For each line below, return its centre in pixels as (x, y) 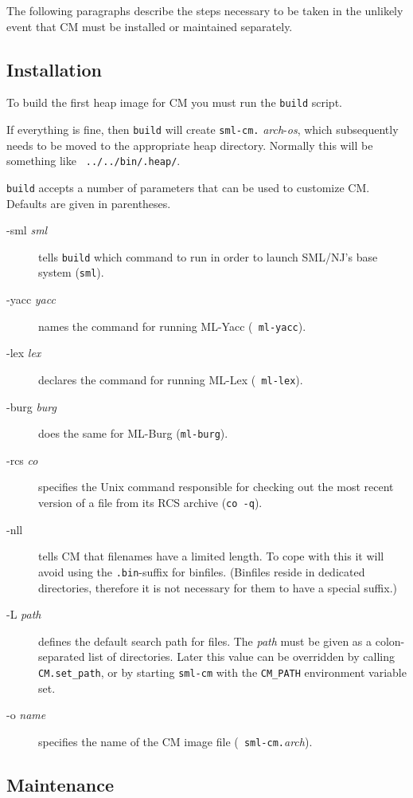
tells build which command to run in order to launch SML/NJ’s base (208, 256)
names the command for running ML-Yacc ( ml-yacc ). (172, 326)
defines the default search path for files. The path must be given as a (205, 641)
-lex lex (24, 353)
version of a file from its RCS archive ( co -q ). (150, 503)
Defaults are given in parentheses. (89, 203)
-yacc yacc (31, 299)
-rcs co (22, 460)
